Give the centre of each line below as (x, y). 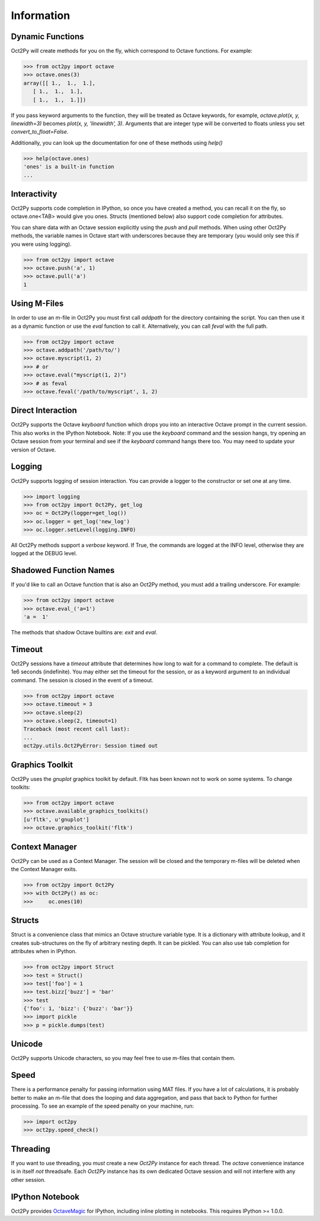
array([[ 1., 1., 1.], (60, 83)
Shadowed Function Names (63, 570)
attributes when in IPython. (44, 951)
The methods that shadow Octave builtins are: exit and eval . (84, 632)
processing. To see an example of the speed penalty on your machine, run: (103, 1106)
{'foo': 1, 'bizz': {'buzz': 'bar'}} (78, 1009)
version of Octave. (33, 450)
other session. (28, 1179)
